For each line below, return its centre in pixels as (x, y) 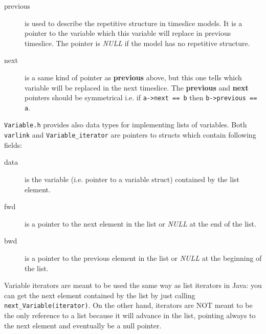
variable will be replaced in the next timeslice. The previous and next (137, 87)
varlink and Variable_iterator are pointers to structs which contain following (130, 135)
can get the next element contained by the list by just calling (100, 295)
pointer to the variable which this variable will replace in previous (128, 33)
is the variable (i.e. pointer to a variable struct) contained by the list (132, 179)
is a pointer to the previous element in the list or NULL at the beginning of (143, 258)
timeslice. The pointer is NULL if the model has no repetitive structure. (137, 43)
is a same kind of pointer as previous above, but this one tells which (133, 77)
